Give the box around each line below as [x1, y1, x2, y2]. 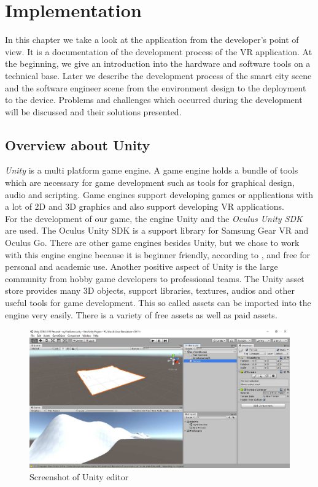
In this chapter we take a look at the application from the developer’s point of [5, 33, 299, 46]
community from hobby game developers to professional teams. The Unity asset [5, 272, 304, 285]
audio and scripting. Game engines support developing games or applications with [5, 188, 313, 201]
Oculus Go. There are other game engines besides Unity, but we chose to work [5, 236, 300, 249]
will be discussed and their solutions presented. [5, 105, 182, 118]
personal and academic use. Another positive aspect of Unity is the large [5, 260, 278, 273]
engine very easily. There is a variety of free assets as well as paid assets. [5, 308, 277, 321]
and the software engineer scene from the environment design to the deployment [5, 81, 306, 94]
